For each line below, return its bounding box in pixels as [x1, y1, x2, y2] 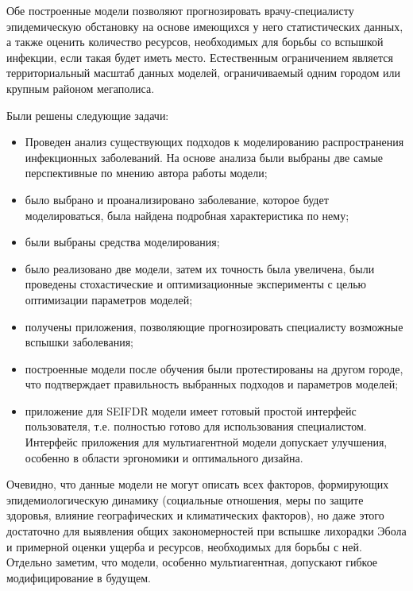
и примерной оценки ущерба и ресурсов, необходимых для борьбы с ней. [6, 538, 362, 554]
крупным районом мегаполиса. [6, 79, 155, 96]
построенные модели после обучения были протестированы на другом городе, [25, 360, 403, 377]
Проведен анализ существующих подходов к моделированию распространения [25, 133, 404, 150]
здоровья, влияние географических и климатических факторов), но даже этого [6, 507, 384, 523]
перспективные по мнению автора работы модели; [25, 164, 268, 181]
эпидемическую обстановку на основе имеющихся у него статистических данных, [6, 17, 403, 34]
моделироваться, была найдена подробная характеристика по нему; [25, 207, 349, 223]
